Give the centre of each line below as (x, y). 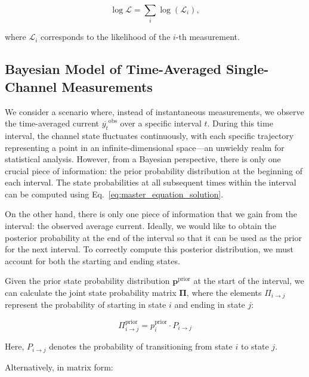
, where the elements (224, 293)
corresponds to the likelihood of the (106, 37)
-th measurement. (208, 37)
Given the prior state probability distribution (87, 281)
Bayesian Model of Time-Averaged (113, 69)
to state (255, 346)
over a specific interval (161, 123)
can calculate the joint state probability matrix (91, 293)
